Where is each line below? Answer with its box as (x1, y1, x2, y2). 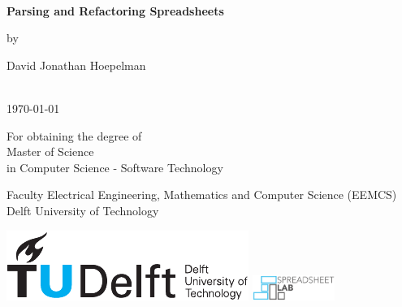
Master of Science (6, 143, 94, 160)
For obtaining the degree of (6, 127, 142, 144)
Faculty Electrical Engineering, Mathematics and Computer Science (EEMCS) (6, 186, 397, 203)
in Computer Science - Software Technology (6, 158, 223, 175)
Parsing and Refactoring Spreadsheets (6, 2, 224, 19)
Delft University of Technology (6, 201, 159, 218)
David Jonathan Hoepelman (6, 56, 146, 73)
